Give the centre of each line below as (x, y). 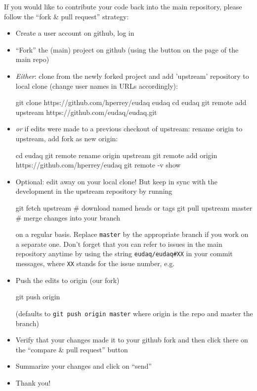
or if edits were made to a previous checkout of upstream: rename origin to (129, 129)
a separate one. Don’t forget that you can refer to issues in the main (119, 244)
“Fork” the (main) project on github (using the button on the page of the (127, 49)
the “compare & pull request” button (72, 349)
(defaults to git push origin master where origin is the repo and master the (134, 313)
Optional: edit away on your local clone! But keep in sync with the (117, 181)
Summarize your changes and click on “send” (84, 366)
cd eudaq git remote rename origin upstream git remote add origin (116, 155)
